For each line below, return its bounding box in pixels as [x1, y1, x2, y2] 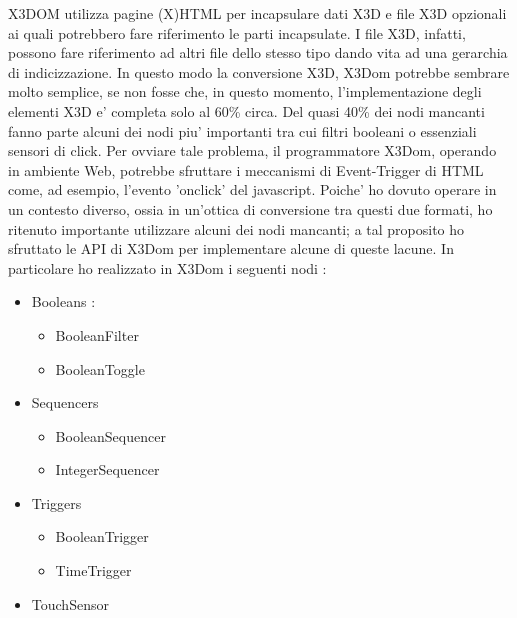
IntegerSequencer [55, 459, 160, 480]
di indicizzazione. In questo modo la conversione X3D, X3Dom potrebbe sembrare [8, 61, 510, 82]
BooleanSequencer [55, 425, 166, 446]
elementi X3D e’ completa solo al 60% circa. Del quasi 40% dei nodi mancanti [8, 100, 485, 121]
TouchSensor [31, 593, 109, 614]
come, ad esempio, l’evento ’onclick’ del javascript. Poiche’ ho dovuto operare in [8, 179, 497, 200]
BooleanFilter [55, 324, 139, 345]
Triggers [31, 492, 82, 513]
